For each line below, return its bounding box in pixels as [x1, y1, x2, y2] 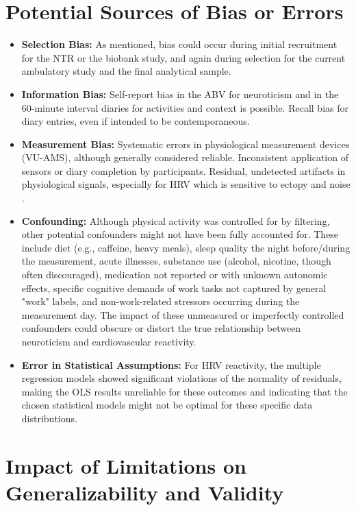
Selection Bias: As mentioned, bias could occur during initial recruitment [21, 37, 338, 51]
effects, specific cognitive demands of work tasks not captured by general [21, 280, 327, 295]
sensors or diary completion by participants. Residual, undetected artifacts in [21, 163, 346, 178]
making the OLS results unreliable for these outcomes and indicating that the [21, 384, 348, 398]
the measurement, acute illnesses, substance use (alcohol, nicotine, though [21, 254, 331, 268]
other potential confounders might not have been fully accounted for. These [21, 227, 339, 241]
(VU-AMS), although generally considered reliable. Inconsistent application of [21, 150, 348, 165]
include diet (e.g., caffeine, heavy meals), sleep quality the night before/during [21, 240, 351, 254]
